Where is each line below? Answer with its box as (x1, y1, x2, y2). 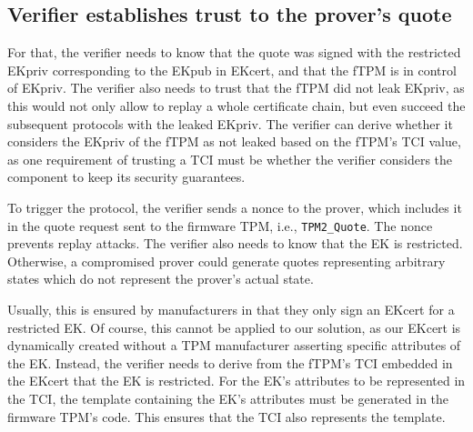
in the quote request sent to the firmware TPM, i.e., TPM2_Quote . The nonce (7, 216, 433, 235)
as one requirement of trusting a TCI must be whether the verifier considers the (7, 149, 453, 168)
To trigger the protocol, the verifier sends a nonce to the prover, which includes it (7, 197, 462, 216)
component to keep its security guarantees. (7, 167, 246, 186)
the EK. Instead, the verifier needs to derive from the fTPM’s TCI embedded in (7, 353, 453, 372)
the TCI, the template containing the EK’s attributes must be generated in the (7, 388, 449, 407)
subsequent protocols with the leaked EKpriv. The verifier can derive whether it (7, 114, 453, 133)
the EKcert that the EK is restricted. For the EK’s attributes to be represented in (7, 371, 466, 390)
